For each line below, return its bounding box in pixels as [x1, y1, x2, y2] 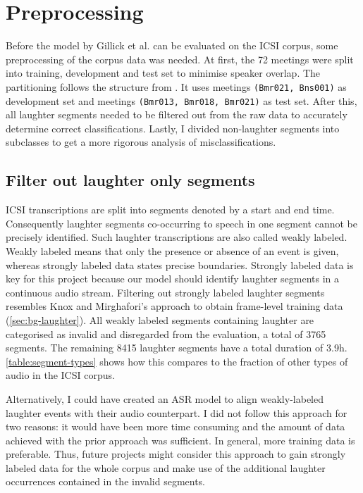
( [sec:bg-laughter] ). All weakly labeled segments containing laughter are [6, 312, 314, 327]
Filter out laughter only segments [6, 169, 255, 191]
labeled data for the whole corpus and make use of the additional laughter [6, 460, 326, 475]
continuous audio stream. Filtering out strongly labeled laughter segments [6, 285, 325, 299]
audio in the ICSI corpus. [6, 368, 115, 382]
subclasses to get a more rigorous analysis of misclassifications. [6, 135, 276, 149]
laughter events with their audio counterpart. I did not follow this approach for [6, 405, 347, 420]
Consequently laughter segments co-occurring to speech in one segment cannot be [6, 216, 357, 230]
